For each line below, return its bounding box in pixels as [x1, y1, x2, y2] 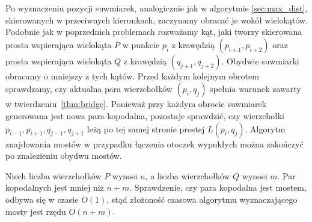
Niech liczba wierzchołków [5, 169, 102, 182]
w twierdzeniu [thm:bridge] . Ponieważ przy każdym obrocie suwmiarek [5, 97, 267, 110]
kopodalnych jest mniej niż [5, 181, 104, 194]
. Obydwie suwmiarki [221, 54, 299, 67]
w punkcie [122, 38, 160, 51]
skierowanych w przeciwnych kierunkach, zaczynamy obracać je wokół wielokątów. [5, 13, 308, 26]
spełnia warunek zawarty [210, 82, 301, 95]
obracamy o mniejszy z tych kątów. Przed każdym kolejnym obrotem [5, 69, 259, 82]
